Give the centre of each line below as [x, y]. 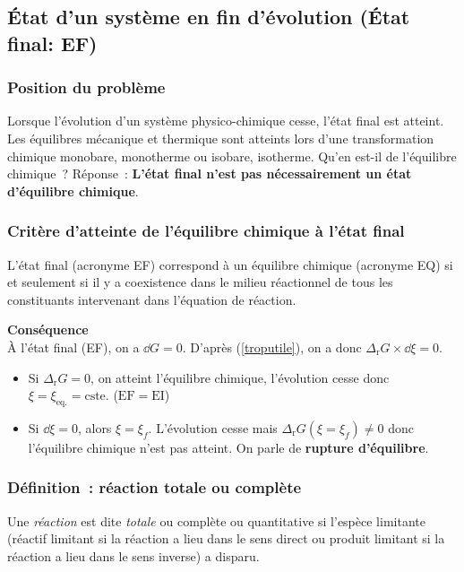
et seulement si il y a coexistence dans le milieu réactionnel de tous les [200, 282]
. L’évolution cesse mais [213, 427]
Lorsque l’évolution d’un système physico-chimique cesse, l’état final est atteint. [226, 121]
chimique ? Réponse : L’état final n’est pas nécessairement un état [210, 173]
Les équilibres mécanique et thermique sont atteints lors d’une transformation [221, 138]
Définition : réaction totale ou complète [155, 487]
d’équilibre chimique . [73, 191]
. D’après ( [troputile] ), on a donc [272, 347]
